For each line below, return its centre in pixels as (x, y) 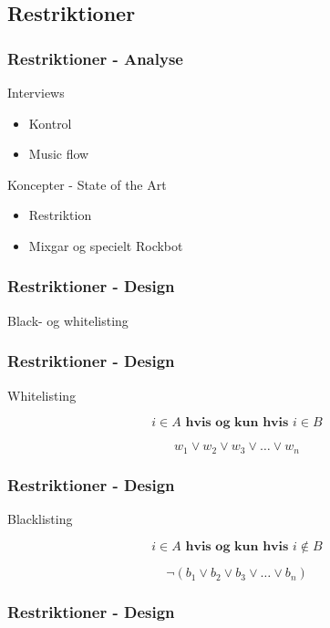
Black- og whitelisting (68, 320)
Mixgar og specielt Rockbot (106, 245)
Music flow (59, 154)
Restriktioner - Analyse (95, 58)
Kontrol (50, 123)
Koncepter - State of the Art (87, 184)
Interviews (36, 92)
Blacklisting (40, 518)
